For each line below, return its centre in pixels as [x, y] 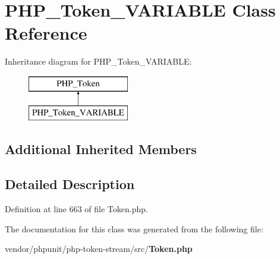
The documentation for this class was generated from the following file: [134, 228]
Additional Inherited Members [101, 149]
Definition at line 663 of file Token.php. [76, 209]
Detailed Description [70, 184]
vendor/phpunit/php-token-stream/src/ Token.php [99, 249]
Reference [46, 33]
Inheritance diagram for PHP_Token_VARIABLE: [98, 61]
